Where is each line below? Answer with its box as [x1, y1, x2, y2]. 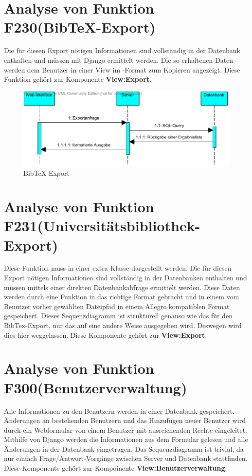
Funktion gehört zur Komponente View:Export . [4, 74, 151, 84]
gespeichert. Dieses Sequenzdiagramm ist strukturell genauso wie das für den [4, 311, 233, 321]
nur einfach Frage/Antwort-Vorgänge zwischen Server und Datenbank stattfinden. [4, 453, 248, 463]
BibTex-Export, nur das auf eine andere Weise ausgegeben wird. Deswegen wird [4, 320, 242, 330]
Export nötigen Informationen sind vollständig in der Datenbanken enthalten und [4, 273, 247, 283]
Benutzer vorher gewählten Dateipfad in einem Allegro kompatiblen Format [4, 301, 230, 311]
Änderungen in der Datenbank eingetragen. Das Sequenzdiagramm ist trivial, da [4, 443, 244, 454]
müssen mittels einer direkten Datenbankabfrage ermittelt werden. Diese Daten [4, 282, 240, 292]
